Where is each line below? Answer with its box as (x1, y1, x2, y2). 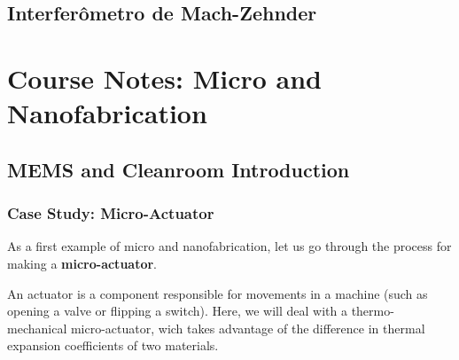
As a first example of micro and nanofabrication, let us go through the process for (7, 237, 452, 255)
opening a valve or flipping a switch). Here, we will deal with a (7, 301, 347, 320)
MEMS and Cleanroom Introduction (7, 155, 350, 183)
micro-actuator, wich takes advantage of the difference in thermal (70, 318, 425, 337)
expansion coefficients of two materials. (7, 336, 219, 355)
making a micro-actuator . (7, 254, 158, 272)
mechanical (7, 318, 67, 337)
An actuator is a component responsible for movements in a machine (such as (7, 284, 428, 302)
